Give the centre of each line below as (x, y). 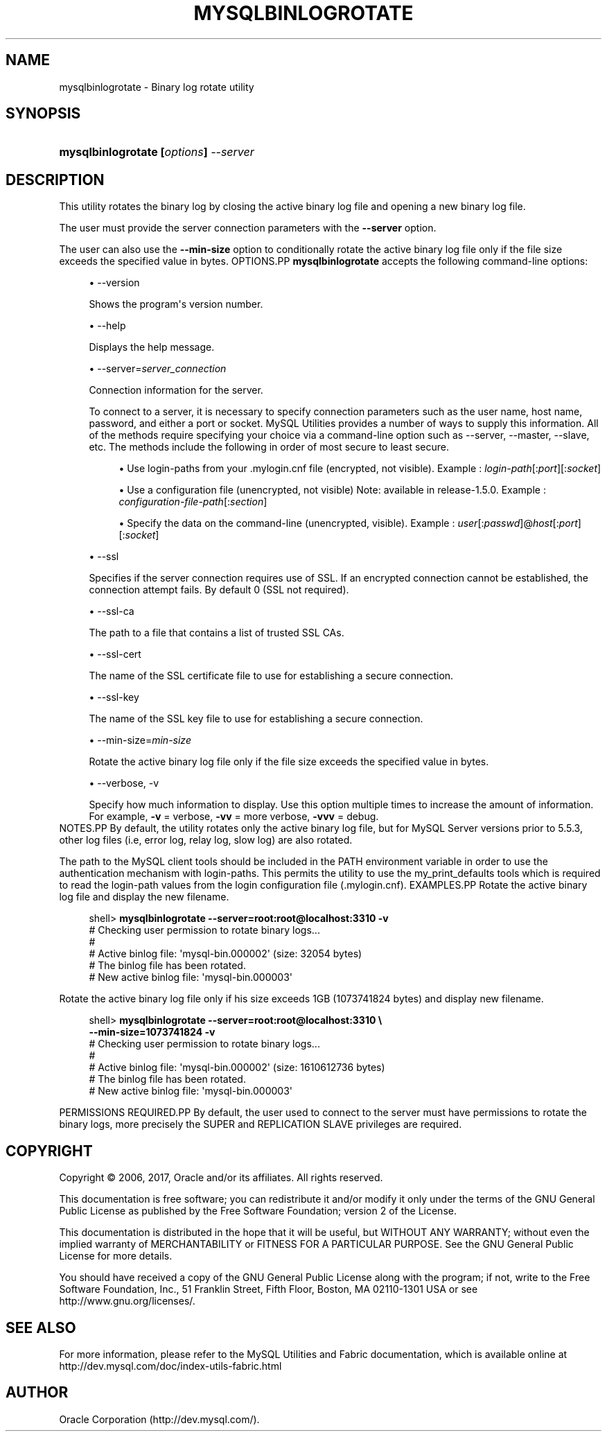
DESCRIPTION (55, 180)
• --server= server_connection (158, 369)
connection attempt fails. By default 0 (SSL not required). (219, 590)
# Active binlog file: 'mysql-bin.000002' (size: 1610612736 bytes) (237, 1068)
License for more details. (116, 1256)
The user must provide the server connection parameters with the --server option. (248, 228)
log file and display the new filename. (144, 897)
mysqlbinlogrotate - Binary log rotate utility (157, 87)
